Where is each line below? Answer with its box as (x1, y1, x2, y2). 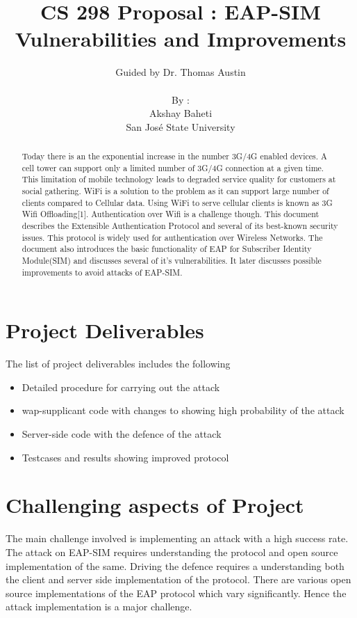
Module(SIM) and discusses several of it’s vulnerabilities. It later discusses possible (22, 254, 322, 266)
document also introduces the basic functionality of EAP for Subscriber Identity (22, 243, 312, 255)
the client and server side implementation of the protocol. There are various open (6, 572, 351, 587)
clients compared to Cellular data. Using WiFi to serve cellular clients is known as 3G (22, 196, 333, 208)
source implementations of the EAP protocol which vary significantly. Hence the (6, 585, 347, 600)
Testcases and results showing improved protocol (22, 450, 229, 464)
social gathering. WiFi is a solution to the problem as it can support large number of (22, 185, 329, 197)
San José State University (126, 119, 235, 134)
